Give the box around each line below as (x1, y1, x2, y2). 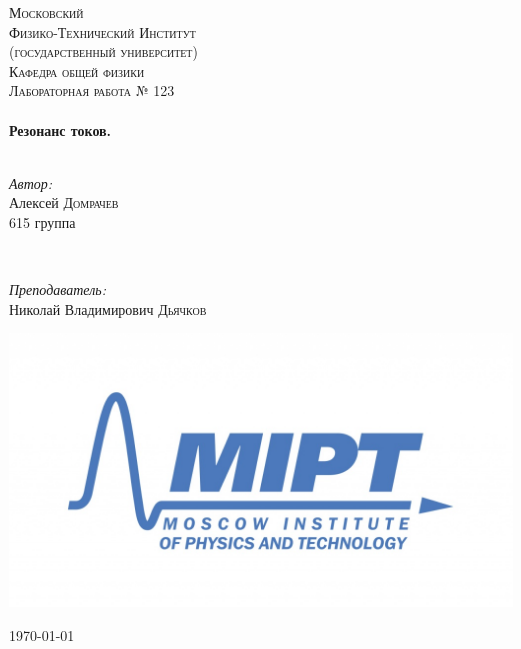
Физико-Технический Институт (9, 21, 196, 42)
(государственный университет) (9, 41, 198, 62)
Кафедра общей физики (9, 60, 145, 81)
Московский (9, 2, 84, 22)
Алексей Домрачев (9, 192, 119, 213)
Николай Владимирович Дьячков (9, 298, 207, 319)
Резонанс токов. (9, 119, 112, 140)
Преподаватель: (9, 279, 106, 300)
